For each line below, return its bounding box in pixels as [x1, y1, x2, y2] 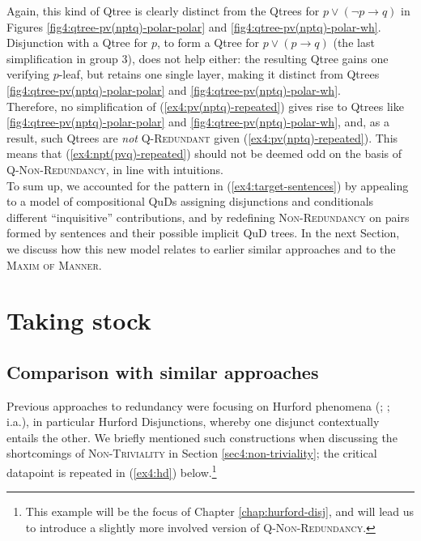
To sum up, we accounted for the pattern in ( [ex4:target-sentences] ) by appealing [6, 177, 409, 194]
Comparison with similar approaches [6, 359, 319, 384]
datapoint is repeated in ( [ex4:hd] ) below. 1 [6, 462, 217, 480]
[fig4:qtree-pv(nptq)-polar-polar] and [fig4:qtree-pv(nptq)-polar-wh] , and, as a [6, 113, 389, 130]
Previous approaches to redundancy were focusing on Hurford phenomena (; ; [6, 397, 390, 414]
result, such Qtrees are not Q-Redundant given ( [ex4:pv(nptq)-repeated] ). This [6, 129, 398, 146]
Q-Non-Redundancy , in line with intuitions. [6, 160, 224, 177]
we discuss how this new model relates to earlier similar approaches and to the [6, 240, 396, 257]
